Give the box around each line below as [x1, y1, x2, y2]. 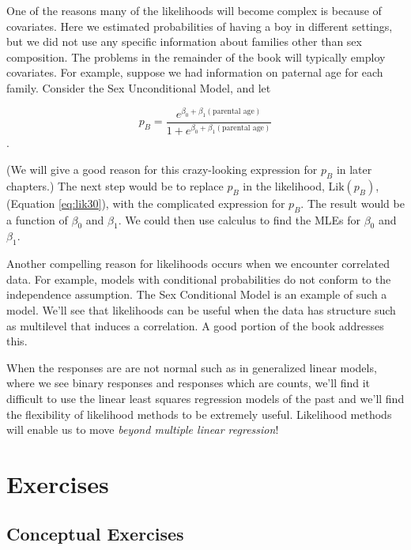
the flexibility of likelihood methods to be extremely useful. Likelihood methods [6, 405, 392, 422]
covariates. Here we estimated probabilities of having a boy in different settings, [6, 17, 393, 34]
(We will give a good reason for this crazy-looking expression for [6, 160, 318, 177]
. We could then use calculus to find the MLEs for [118, 211, 360, 228]
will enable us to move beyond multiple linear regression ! [6, 421, 279, 438]
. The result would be [300, 194, 405, 211]
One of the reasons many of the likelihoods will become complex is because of [6, 2, 382, 18]
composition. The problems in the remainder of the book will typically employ [6, 48, 386, 65]
